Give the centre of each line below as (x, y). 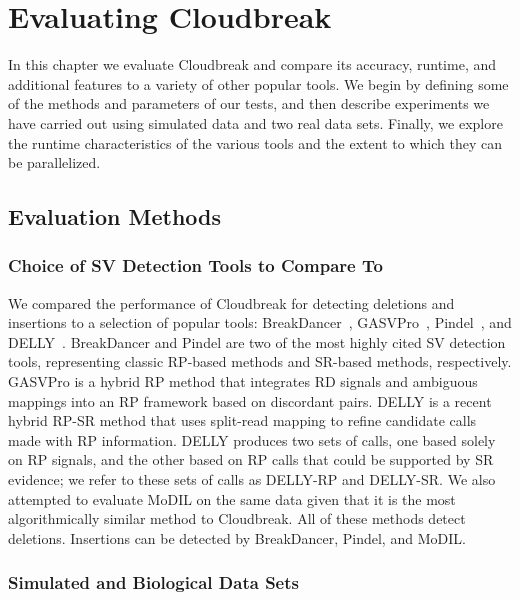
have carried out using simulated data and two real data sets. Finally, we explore (255, 122)
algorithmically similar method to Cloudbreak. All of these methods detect (237, 518)
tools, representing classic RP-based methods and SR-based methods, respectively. (260, 361)
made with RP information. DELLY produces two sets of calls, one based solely (252, 439)
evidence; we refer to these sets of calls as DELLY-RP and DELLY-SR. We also (252, 479)
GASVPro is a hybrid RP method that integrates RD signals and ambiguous (243, 381)
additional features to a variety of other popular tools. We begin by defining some (258, 83)
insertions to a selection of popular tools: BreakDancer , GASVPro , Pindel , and (260, 322)
